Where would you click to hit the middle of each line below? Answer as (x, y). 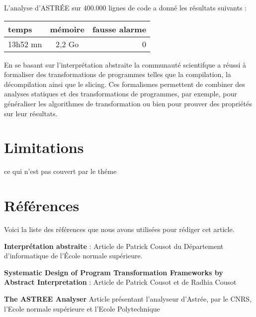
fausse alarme (119, 29)
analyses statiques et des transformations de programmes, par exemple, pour (121, 94)
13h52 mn (25, 44)
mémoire (67, 29)
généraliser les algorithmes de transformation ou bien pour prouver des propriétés (128, 103)
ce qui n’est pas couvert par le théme (60, 171)
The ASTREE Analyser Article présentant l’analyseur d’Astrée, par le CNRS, (128, 298)
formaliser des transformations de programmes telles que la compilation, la (118, 74)
